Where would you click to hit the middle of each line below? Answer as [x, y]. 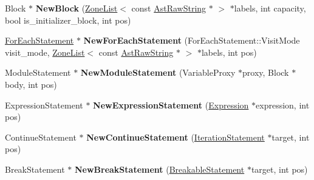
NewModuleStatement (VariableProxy [158, 72]
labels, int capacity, [270, 8]
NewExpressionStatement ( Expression [171, 105]
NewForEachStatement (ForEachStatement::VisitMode [192, 40]
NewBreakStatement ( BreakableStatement [159, 169]
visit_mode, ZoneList [45, 52]
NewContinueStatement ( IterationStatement [176, 137]
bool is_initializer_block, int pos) [68, 20]
